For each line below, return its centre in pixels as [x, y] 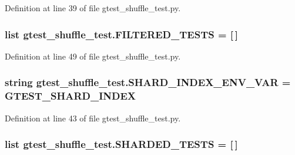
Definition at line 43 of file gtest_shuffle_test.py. [93, 118]
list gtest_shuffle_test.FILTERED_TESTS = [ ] [122, 34]
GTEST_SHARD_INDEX [71, 96]
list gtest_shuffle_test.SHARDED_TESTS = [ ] [121, 144]
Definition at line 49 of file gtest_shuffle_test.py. [93, 56]
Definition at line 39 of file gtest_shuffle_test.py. [93, 8]
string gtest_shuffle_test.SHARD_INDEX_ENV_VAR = [148, 82]
